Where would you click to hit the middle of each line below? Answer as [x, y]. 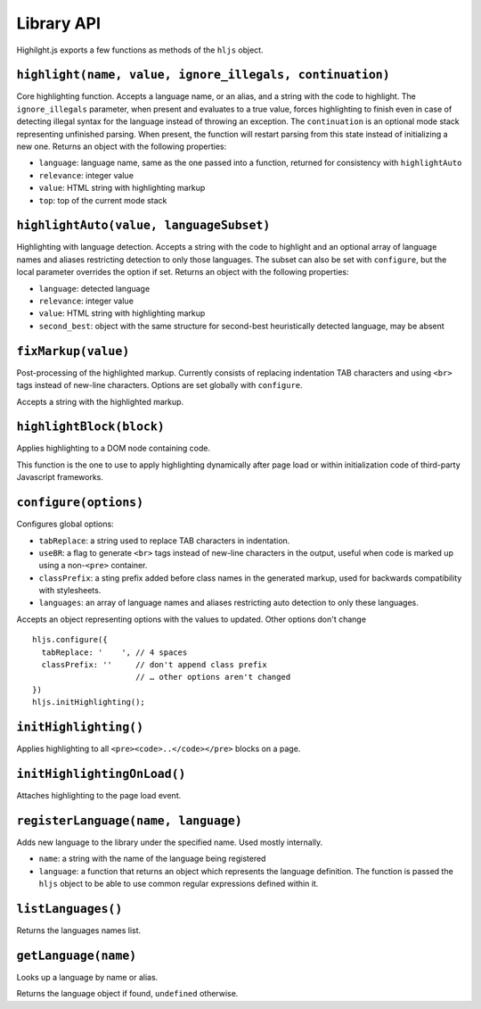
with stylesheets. [70, 591]
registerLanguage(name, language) [129, 820]
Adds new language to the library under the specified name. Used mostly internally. [170, 842]
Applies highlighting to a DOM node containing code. [114, 448]
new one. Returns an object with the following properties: [122, 146]
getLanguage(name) [77, 955]
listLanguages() [69, 909]
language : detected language [94, 288]
